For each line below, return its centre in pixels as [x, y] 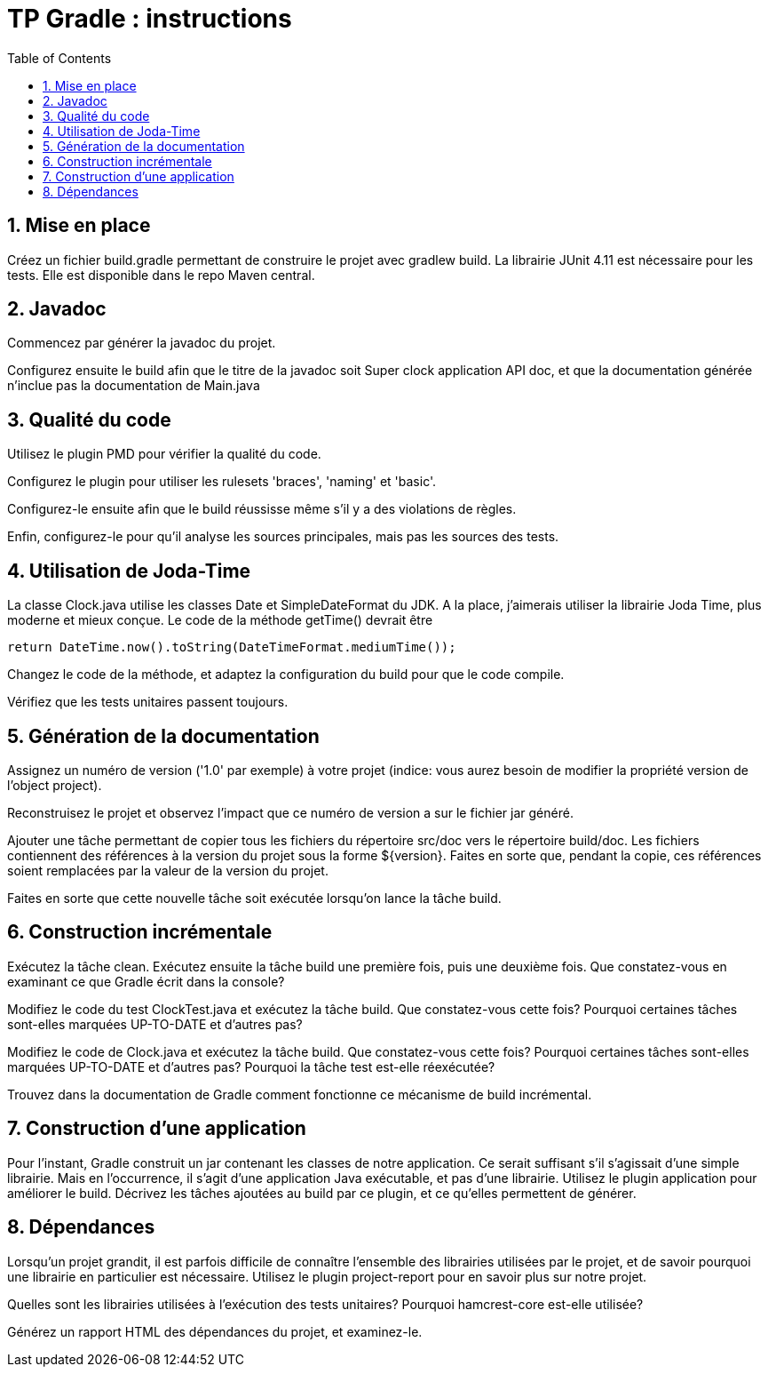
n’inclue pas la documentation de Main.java [134, 386]
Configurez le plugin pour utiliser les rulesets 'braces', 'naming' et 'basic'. [222, 482]
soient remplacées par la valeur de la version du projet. [168, 870]
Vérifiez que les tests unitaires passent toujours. [148, 702]
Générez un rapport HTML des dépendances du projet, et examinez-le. [215, 1331]
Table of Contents [59, 58]
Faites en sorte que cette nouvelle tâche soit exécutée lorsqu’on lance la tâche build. [254, 898]
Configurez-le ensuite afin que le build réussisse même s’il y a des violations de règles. [262, 509]
